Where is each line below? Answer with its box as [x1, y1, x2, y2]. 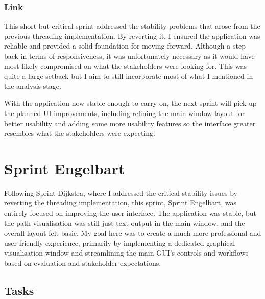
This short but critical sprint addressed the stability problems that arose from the [4, 20, 260, 31]
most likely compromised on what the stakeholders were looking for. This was [4, 60, 247, 71]
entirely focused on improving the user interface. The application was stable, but [4, 208, 256, 218]
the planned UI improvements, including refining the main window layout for [4, 107, 245, 118]
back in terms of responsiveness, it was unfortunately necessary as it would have [4, 51, 255, 61]
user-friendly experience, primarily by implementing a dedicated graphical [4, 237, 235, 248]
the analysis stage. [4, 80, 61, 91]
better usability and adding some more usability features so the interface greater [4, 118, 256, 128]
